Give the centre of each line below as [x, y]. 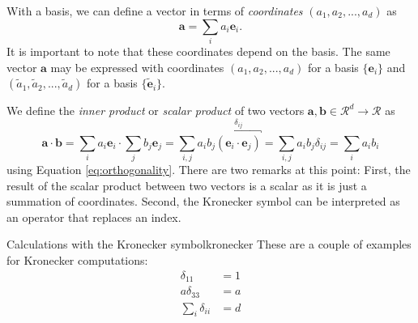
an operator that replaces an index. [94, 217]
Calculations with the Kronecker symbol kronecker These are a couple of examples [209, 244]
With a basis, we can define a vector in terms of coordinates [155, 11]
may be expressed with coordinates [137, 67]
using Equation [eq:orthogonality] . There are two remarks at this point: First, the [209, 170]
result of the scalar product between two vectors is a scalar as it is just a [187, 185]
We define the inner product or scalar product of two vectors [156, 110]
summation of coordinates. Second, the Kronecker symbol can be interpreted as [203, 201]
